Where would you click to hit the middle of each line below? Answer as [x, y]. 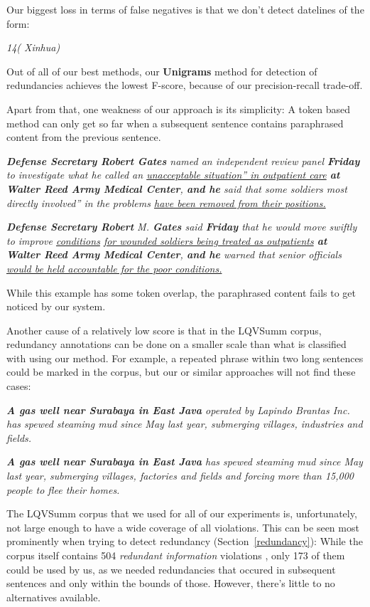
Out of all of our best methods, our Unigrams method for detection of [162, 71]
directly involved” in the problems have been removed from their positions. [166, 202]
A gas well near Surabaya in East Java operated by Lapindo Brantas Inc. [178, 410]
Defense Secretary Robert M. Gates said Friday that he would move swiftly [182, 227]
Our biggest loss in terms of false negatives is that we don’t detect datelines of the [185, 9]
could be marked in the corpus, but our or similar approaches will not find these [181, 372]
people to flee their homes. [63, 489]
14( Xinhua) [33, 47]
